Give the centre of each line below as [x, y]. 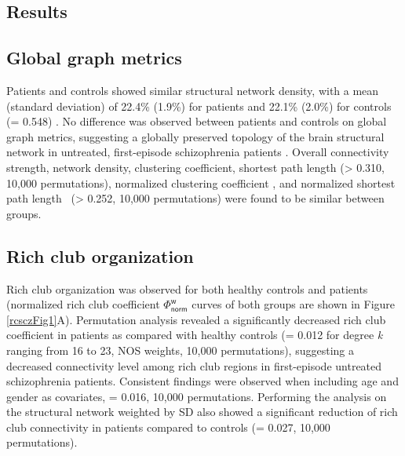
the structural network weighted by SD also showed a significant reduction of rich [202, 412]
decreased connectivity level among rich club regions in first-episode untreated [194, 365]
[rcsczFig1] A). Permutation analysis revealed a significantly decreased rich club [196, 319]
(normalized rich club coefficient [83, 304]
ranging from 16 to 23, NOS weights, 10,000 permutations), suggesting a [180, 350]
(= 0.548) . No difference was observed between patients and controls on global [197, 121]
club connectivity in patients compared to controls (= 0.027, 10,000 [168, 427]
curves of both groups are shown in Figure [294, 304]
